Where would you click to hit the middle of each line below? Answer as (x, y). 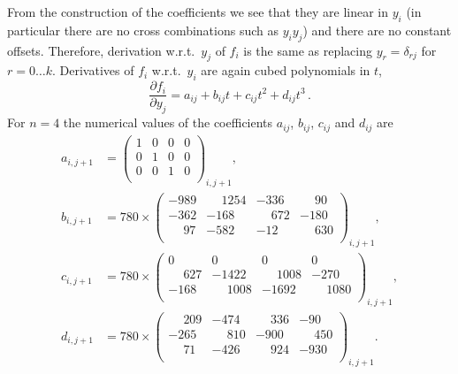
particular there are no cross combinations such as (143, 30)
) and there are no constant (377, 30)
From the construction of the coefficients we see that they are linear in (198, 11)
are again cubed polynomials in (286, 70)
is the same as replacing (308, 50)
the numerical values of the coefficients (168, 122)
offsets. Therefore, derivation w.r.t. (101, 50)
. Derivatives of (93, 70)
